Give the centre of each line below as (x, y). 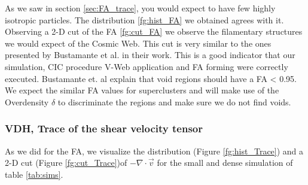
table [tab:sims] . (34, 174)
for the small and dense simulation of (225, 163)
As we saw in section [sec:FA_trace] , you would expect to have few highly (140, 8)
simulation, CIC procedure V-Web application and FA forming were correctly (147, 66)
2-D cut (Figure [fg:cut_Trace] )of (66, 163)
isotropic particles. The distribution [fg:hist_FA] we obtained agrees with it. (144, 19)
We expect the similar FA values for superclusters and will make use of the (142, 90)
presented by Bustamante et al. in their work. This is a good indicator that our (150, 55)
